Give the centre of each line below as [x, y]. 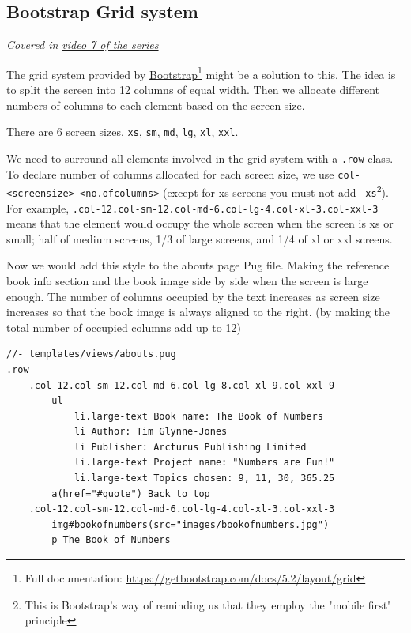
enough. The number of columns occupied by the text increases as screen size [193, 296]
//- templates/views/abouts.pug [91, 354]
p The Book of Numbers [111, 540]
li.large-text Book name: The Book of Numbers [198, 416]
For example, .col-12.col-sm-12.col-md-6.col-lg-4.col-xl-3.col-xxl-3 [192, 207]
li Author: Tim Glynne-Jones [151, 432]
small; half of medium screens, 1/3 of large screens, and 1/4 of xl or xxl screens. [200, 238]
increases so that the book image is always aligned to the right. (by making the [198, 312]
